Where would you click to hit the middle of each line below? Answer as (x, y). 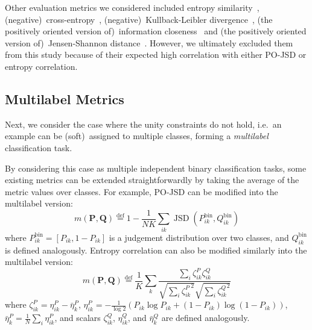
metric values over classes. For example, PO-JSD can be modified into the (142, 191)
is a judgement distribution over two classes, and (199, 237)
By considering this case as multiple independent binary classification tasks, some (156, 168)
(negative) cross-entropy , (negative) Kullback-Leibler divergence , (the (139, 19)
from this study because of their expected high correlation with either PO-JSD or (156, 54)
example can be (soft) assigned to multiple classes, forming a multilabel (137, 136)
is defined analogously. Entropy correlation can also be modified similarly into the (156, 250)
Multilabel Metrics (65, 98)
